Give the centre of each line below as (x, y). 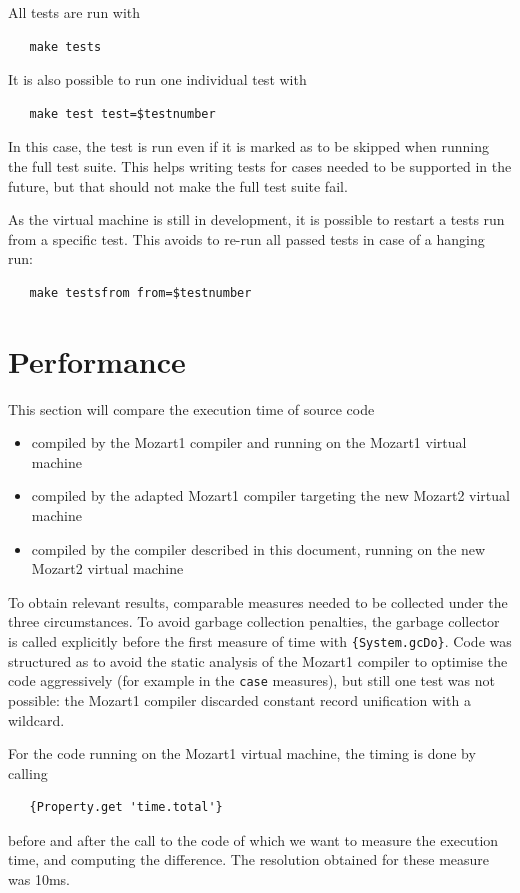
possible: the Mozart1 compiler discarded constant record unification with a (239, 699)
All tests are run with (74, 12)
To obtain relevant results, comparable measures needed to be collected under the (258, 601)
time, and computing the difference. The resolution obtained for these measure (249, 859)
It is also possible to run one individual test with (157, 79)
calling (28, 772)
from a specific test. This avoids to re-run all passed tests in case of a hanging (246, 238)
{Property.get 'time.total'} (126, 807)
